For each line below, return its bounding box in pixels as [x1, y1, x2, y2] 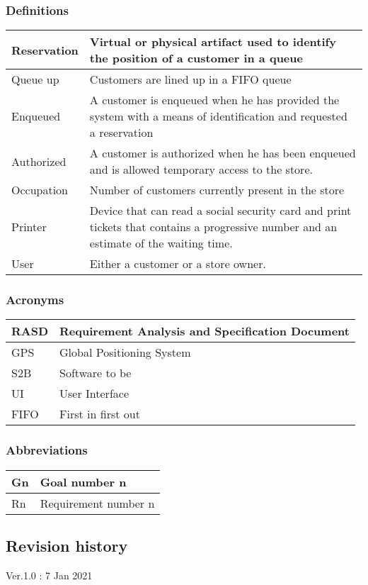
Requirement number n [40, 494, 155, 511]
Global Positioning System [59, 344, 191, 361]
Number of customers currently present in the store [89, 182, 345, 199]
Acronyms [6, 291, 64, 308]
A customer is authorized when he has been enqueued [89, 145, 356, 162]
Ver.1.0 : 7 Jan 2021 [6, 567, 93, 582]
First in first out [59, 406, 140, 423]
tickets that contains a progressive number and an [89, 218, 338, 235]
